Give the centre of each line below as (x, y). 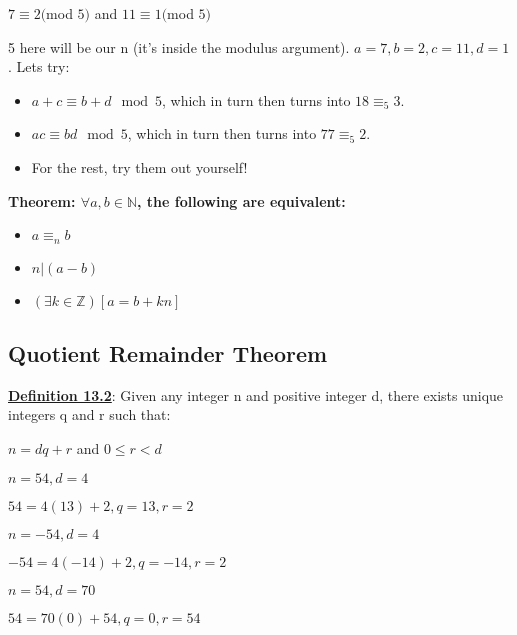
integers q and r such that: (89, 414)
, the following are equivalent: (241, 200)
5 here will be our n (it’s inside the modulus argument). (179, 46)
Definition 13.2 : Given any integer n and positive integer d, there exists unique (256, 394)
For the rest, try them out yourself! (139, 166)
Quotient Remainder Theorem (168, 353)
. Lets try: (39, 66)
